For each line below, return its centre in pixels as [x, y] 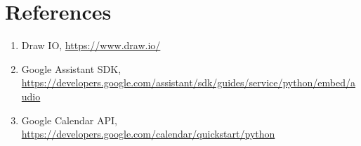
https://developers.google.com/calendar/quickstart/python [148, 134]
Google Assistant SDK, [71, 68]
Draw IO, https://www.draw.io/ [91, 45]
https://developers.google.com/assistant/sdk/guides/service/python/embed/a [188, 82]
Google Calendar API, [69, 120]
